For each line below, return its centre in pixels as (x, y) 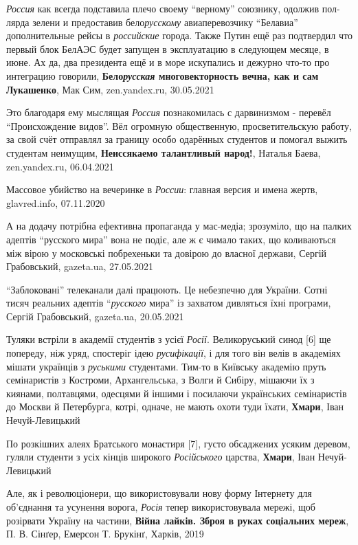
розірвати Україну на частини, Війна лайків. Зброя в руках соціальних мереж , (178, 520)
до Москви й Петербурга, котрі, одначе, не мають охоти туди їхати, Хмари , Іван (175, 407)
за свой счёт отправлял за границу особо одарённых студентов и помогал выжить (177, 139)
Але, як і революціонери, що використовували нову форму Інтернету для (159, 493)
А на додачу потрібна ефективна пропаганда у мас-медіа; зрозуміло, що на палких (179, 226)
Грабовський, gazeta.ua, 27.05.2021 (80, 266)
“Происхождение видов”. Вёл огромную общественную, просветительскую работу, (179, 125)
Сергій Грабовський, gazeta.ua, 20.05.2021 (95, 316)
